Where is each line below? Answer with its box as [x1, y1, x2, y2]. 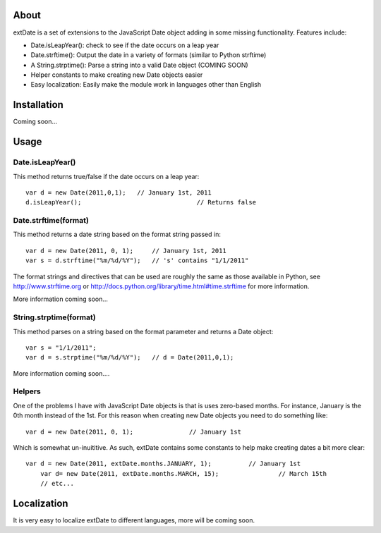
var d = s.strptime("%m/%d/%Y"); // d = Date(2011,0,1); [25, 353, 234, 362]
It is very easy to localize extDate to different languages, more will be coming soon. [13, 516, 255, 525]
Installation [13, 99, 64, 111]
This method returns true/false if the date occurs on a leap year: [13, 172, 200, 180]
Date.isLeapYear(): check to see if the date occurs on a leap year [30, 41, 219, 49]
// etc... [40, 479, 74, 488]
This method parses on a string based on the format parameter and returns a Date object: [13, 327, 274, 336]
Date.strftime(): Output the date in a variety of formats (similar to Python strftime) [30, 51, 267, 59]
